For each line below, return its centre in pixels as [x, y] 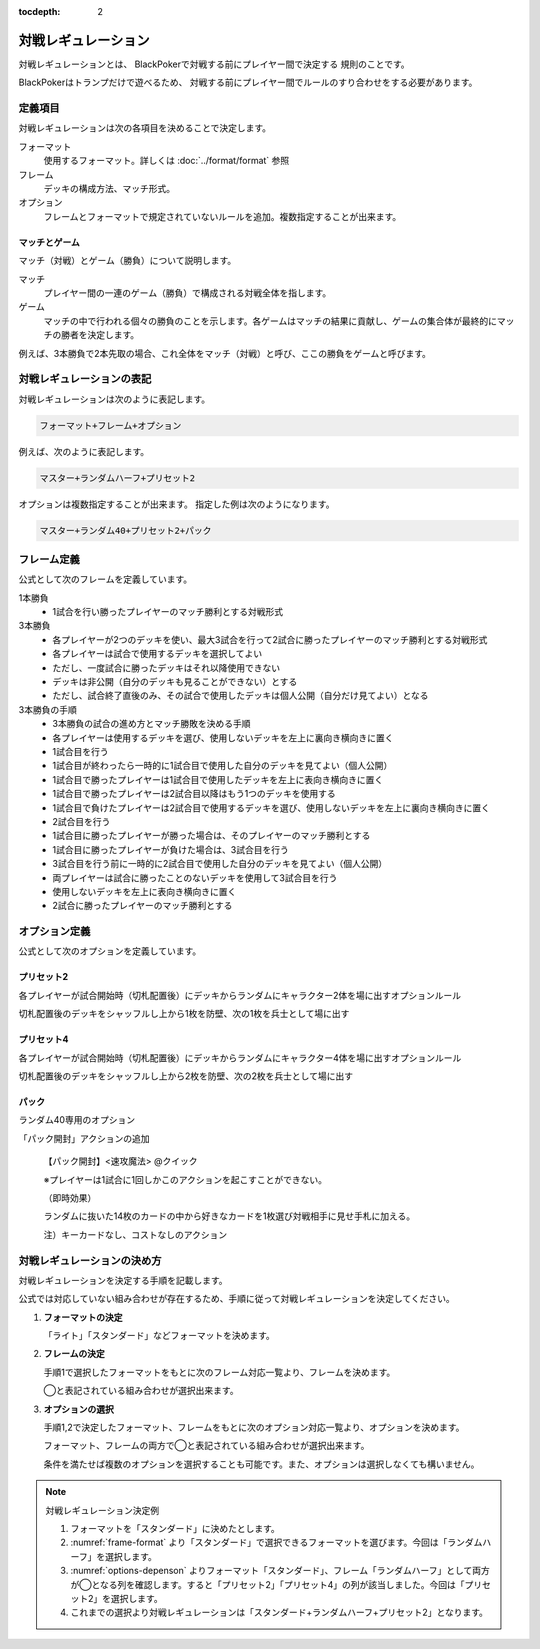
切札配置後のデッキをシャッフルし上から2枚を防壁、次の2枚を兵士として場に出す [186, 1076]
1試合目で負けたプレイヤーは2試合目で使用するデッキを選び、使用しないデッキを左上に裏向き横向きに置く [271, 807]
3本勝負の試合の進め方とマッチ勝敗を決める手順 [151, 724]
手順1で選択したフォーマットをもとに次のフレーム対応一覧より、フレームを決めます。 [219, 1372]
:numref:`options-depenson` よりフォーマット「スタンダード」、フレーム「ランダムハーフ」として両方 [280, 1571]
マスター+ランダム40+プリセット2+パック [125, 530]
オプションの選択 [78, 1409]
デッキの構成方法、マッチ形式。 [109, 188]
